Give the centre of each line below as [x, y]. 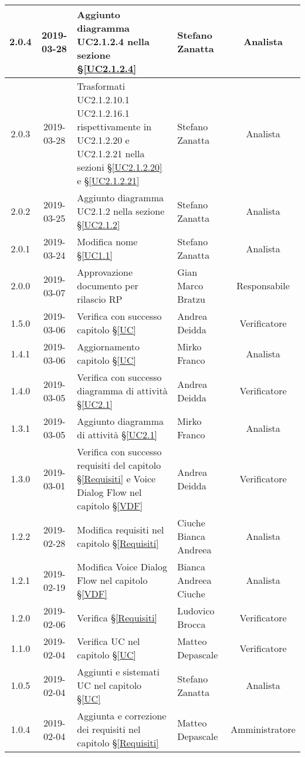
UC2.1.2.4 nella [113, 41]
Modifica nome [107, 241]
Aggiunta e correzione [122, 716]
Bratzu [192, 299]
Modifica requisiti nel [121, 529]
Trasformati [101, 86]
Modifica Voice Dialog [122, 567]
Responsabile [263, 285]
